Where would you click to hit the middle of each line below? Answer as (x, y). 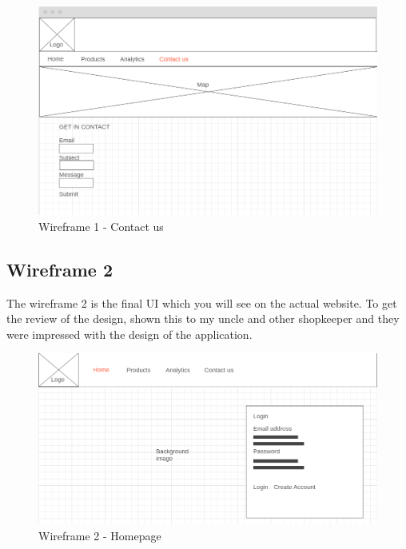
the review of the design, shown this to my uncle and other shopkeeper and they (203, 318)
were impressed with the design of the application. (129, 334)
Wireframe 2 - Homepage (100, 535)
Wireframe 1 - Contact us (101, 226)
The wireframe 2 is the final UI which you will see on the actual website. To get (202, 302)
